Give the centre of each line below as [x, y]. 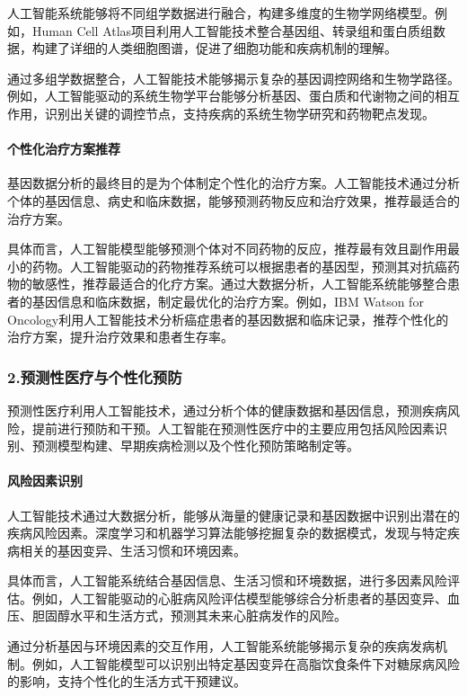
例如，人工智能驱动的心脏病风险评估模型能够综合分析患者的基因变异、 [239, 598]
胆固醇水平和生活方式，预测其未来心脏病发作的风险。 [189, 616]
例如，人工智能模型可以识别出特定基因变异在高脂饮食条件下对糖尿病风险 [246, 663]
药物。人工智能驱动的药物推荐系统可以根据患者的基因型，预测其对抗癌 [239, 266]
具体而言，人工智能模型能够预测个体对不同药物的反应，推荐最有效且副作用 [227, 249]
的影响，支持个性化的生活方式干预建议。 [127, 681]
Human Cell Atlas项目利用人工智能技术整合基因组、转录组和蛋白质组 [233, 30]
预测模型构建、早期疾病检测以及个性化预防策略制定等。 [195, 446]
